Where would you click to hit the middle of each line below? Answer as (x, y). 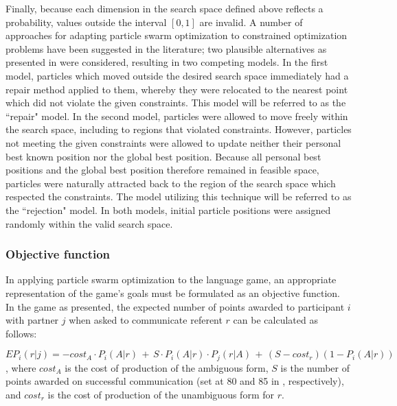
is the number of (315, 367)
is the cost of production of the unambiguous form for (161, 394)
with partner (32, 320)
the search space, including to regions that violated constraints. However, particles (179, 129)
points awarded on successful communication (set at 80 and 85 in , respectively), (175, 381)
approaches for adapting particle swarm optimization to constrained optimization (177, 35)
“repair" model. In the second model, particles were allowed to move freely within (177, 116)
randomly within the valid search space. (89, 223)
